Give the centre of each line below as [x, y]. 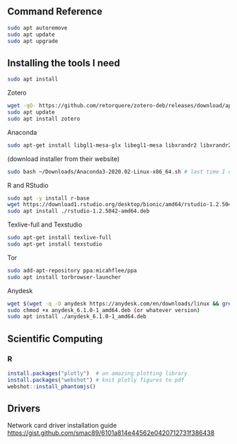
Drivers [24, 408]
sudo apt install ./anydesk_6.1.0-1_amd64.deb [77, 317]
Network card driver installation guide [62, 426]
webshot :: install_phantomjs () [52, 386]
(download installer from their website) [63, 159]
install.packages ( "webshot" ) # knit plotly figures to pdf [96, 380]
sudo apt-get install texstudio [55, 244]
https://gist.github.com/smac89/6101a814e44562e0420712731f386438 [111, 433]
